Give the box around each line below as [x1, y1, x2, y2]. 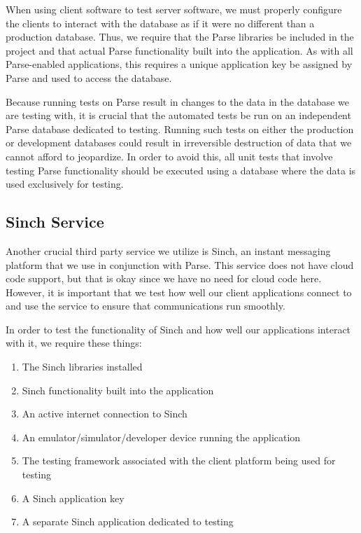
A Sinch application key [22, 490, 125, 505]
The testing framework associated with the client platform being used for [22, 453, 336, 468]
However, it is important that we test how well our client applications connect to [6, 284, 352, 299]
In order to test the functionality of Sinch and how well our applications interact [6, 321, 351, 336]
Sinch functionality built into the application [22, 382, 214, 397]
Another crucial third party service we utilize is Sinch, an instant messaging [6, 243, 331, 258]
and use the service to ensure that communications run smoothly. [6, 298, 285, 313]
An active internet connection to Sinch [22, 406, 187, 421]
